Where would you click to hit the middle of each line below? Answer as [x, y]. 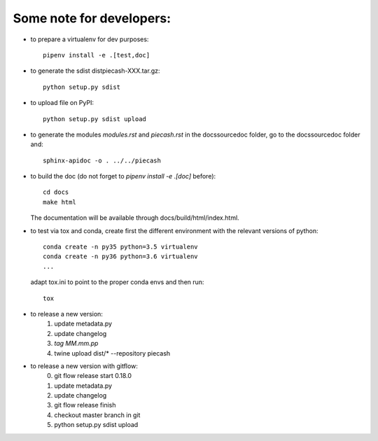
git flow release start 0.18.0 [93, 376]
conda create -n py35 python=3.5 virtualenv [121, 247]
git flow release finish [85, 405]
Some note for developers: [92, 18]
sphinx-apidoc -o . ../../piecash [102, 160]
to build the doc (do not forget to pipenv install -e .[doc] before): [123, 176]
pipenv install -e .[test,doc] [97, 55]
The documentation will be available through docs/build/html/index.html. [135, 218]
